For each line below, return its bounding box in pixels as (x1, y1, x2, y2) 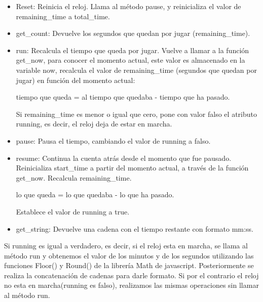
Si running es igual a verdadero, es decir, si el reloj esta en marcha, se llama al (4, 240, 248, 251)
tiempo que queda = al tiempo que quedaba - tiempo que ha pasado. (16, 92, 230, 102)
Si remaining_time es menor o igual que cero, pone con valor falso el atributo (16, 108, 257, 119)
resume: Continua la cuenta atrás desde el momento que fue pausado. (16, 152, 232, 163)
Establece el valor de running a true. (16, 206, 130, 217)
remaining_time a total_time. (16, 11, 110, 21)
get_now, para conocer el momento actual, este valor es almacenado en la (16, 55, 245, 65)
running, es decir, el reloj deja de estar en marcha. (16, 118, 172, 129)
